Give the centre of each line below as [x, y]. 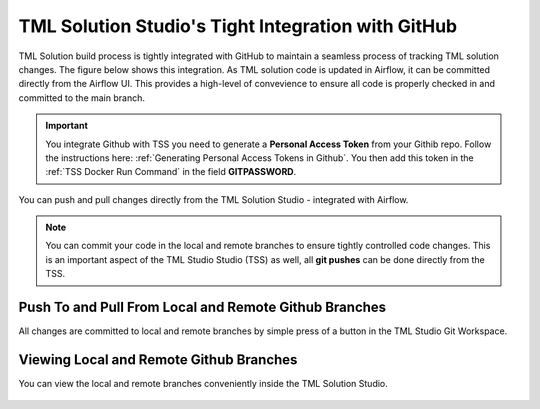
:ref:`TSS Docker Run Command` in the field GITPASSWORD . [171, 172]
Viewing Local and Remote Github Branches [158, 359]
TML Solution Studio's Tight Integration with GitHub [238, 26]
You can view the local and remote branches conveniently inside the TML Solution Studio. [203, 384]
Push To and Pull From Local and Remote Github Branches [202, 307]
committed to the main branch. [81, 97]
